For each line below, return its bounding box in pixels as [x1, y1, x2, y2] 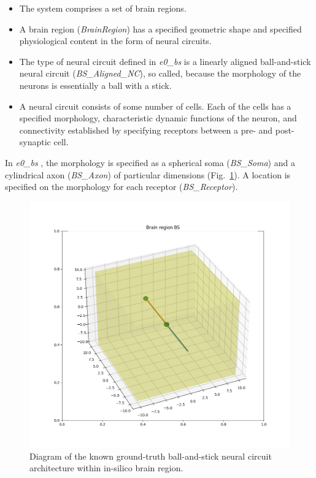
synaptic [19, 135, 51, 148]
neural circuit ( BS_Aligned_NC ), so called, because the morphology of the [19, 67, 301, 80]
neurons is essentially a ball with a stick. [19, 78, 172, 91]
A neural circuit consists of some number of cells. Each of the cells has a [19, 99, 291, 112]
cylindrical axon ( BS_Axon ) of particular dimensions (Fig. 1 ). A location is [5, 168, 291, 181]
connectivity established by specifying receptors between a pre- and [19, 123, 273, 136]
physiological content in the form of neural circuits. [19, 34, 212, 47]
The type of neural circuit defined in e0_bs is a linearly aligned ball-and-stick [19, 55, 311, 67]
